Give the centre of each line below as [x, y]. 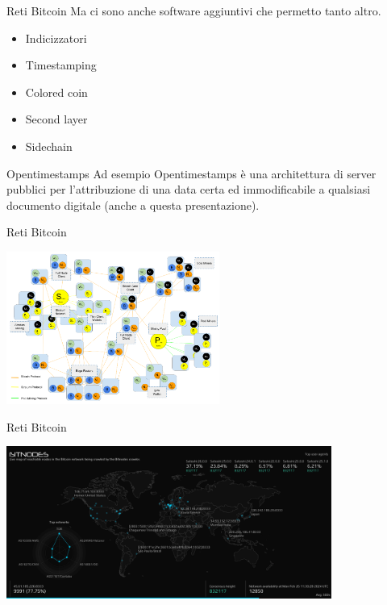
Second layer [56, 119]
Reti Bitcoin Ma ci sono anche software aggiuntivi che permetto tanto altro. [194, 10]
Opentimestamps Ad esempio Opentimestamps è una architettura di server [191, 173]
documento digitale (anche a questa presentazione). [133, 204]
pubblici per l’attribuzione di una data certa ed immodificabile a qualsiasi [189, 189]
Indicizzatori [56, 38]
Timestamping [61, 65]
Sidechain [49, 146]
